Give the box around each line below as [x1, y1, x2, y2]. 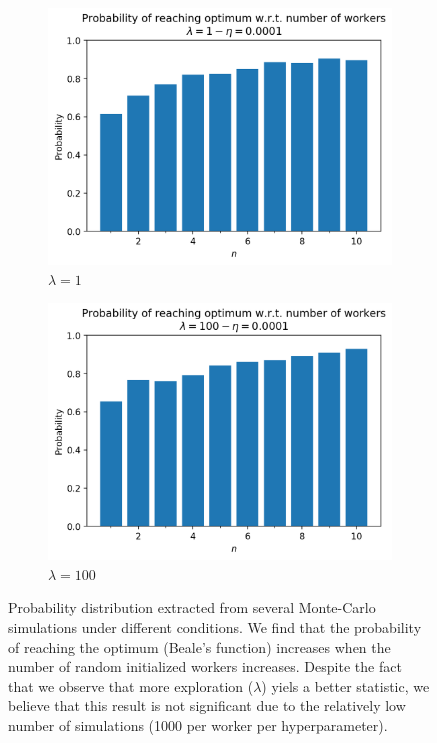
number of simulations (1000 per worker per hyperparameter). [8, 714, 388, 735]
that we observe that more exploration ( [8, 675, 254, 696]
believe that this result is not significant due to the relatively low [8, 695, 406, 716]
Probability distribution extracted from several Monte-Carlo [8, 597, 376, 618]
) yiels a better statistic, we [261, 675, 430, 696]
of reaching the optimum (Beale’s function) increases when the [8, 636, 391, 657]
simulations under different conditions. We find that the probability [8, 616, 422, 637]
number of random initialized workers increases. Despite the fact [8, 656, 402, 677]
